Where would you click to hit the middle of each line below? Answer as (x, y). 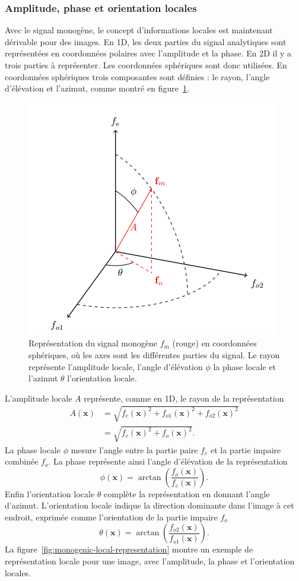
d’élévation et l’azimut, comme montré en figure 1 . (97, 88)
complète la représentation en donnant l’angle (187, 493)
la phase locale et (244, 366)
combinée (22, 461)
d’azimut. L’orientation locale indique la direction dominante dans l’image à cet (149, 505)
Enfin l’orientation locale (50, 493)
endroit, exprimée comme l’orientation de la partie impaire (111, 517)
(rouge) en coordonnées (214, 343)
